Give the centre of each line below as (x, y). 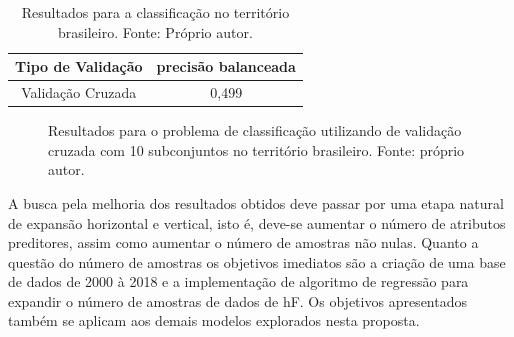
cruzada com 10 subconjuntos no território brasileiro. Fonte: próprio (256, 149)
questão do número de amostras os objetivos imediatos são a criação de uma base (257, 261)
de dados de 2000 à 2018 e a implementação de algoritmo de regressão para (238, 281)
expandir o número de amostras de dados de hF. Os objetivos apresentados (237, 300)
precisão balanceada (226, 66)
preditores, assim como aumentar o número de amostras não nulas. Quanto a (243, 242)
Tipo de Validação (79, 66)
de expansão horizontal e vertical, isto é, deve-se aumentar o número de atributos (257, 222)
